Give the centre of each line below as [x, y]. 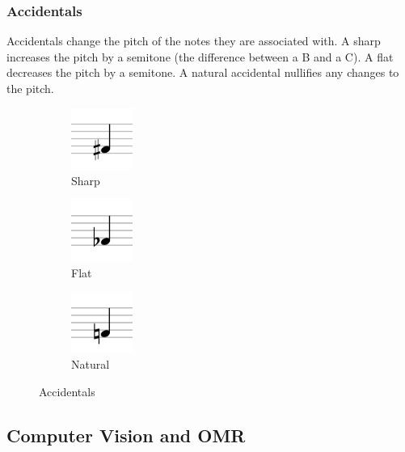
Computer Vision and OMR [126, 435]
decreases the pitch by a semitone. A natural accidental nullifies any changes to [203, 72]
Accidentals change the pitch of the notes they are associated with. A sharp [194, 41]
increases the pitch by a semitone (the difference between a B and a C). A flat [200, 56]
